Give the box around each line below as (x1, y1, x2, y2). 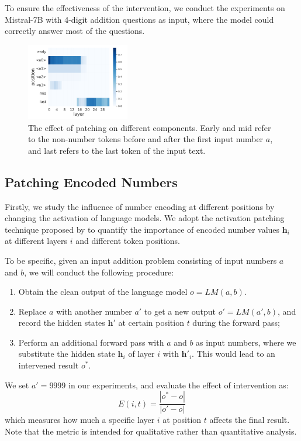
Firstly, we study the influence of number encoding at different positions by (5, 200, 275, 212)
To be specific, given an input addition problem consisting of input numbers (5, 254, 277, 266)
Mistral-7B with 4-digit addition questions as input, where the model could (5, 13, 274, 25)
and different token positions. (75, 235, 180, 247)
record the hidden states (18, 316, 105, 329)
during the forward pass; (192, 316, 280, 329)
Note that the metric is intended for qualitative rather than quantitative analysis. (5, 425, 297, 437)
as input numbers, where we (196, 336, 296, 348)
